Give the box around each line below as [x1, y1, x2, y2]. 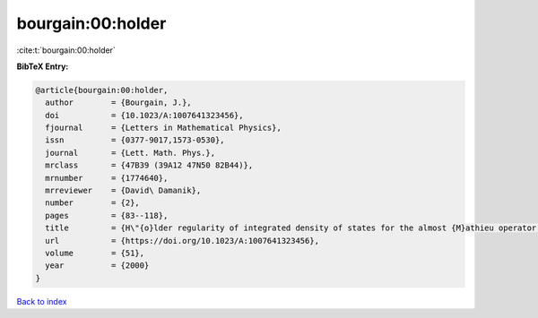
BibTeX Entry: [16, 61, 69, 72]
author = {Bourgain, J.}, [45, 98, 192, 107]
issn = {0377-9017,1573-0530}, [45, 135, 225, 145]
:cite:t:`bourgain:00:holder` [16, 45, 116, 56]
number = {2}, [45, 198, 141, 208]
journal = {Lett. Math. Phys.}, [45, 148, 215, 158]
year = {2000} [45, 261, 150, 271]
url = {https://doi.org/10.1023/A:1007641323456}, [45, 236, 320, 245]
